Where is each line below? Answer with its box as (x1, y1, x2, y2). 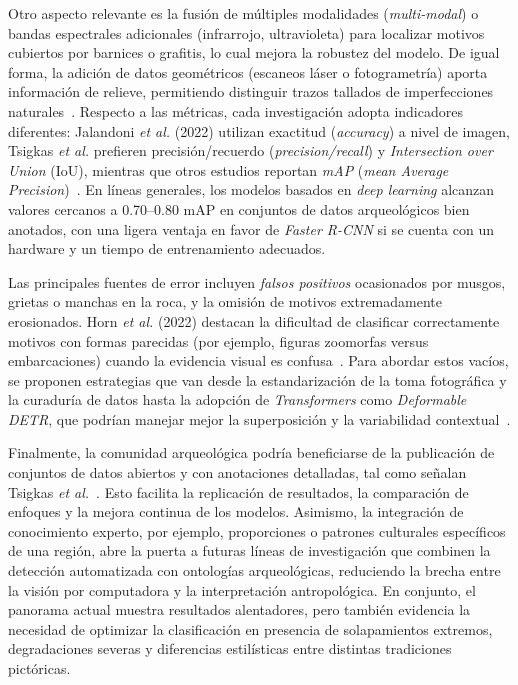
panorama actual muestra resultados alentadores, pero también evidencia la (8, 599, 471, 620)
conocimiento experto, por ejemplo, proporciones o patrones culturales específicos (8, 520, 506, 541)
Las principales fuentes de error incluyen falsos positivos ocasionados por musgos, (8, 271, 506, 292)
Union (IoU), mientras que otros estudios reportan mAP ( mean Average (8, 159, 449, 180)
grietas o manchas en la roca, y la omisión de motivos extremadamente (8, 291, 442, 312)
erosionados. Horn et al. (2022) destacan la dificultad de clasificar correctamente (8, 310, 500, 331)
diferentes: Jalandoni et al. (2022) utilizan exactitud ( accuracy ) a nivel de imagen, (8, 120, 510, 141)
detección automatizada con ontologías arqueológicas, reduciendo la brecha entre (8, 560, 501, 581)
